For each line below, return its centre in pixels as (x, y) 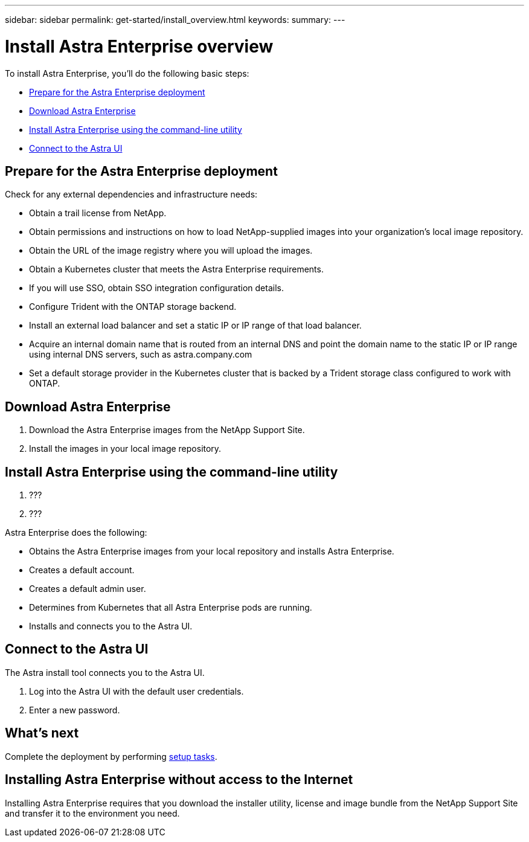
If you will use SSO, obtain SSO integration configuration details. (156, 288)
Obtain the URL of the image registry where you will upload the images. (171, 251)
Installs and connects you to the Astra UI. (111, 626)
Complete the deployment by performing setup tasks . (111, 756)
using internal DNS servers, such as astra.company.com (141, 355)
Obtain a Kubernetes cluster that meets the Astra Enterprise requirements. (176, 269)
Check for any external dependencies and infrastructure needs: (131, 194)
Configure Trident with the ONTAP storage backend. (133, 307)
